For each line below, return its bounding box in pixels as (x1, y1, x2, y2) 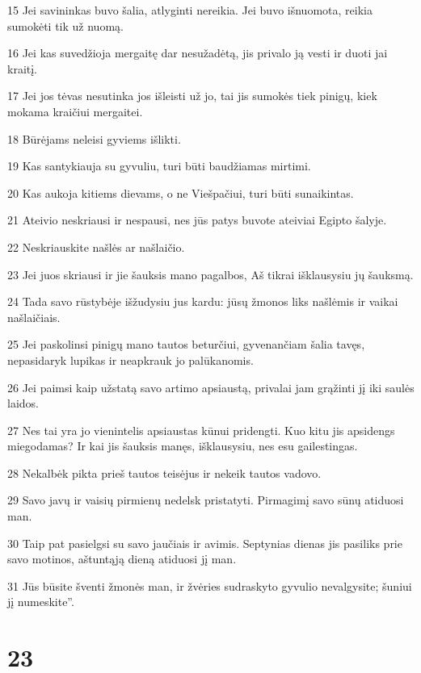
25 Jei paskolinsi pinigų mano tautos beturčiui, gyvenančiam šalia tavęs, (7, 336, 365, 353)
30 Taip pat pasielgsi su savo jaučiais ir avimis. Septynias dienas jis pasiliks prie (7, 534, 402, 551)
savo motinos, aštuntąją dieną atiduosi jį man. (7, 550, 237, 567)
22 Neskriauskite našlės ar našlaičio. (7, 238, 185, 255)
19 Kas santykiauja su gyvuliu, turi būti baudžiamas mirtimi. (7, 157, 311, 174)
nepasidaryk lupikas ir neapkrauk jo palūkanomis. (7, 351, 254, 368)
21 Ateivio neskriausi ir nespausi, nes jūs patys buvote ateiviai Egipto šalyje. (7, 211, 387, 228)
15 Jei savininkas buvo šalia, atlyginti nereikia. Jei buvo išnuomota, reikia (7, 2, 373, 18)
